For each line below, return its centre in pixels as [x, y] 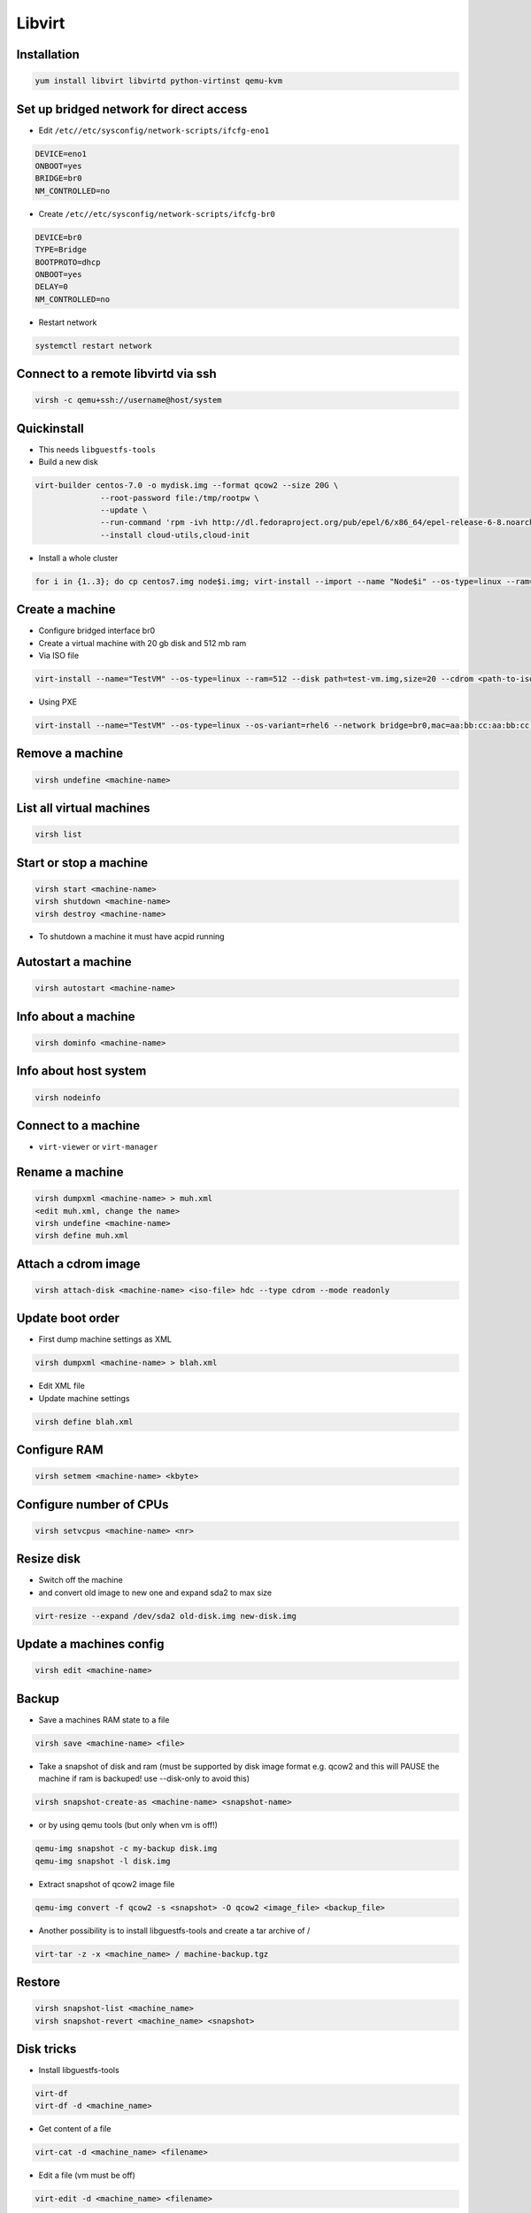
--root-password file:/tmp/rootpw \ [180, 497]
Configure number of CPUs [92, 1504]
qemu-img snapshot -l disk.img [103, 1861]
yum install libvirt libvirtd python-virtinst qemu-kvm [159, 81]
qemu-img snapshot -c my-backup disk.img [126, 1849]
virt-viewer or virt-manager [98, 1147]
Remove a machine [70, 754]
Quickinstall [50, 428]
